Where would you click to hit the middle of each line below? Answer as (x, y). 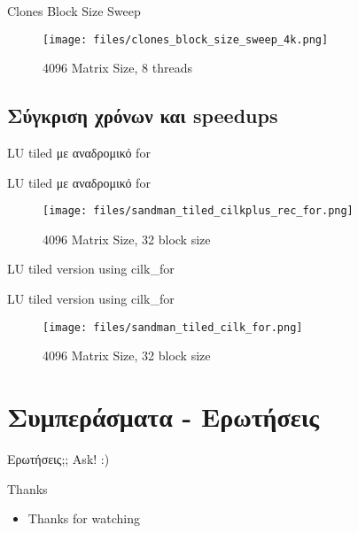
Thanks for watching (84, 518)
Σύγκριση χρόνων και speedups (143, 116)
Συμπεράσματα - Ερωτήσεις (163, 417)
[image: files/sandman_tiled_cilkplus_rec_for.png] (198, 211)
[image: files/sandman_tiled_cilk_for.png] (173, 327)
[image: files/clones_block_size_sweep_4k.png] (186, 39)
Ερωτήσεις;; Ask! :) (58, 459)
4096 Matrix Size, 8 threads (117, 68)
